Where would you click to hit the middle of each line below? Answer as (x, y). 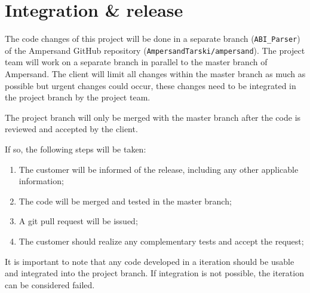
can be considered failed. (50, 284)
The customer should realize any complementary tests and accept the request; (161, 241)
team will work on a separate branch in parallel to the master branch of (136, 62)
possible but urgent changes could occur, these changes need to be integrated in (151, 85)
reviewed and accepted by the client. (71, 129)
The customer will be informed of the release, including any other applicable (159, 169)
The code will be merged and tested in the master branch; (125, 201)
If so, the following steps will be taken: (76, 149)
